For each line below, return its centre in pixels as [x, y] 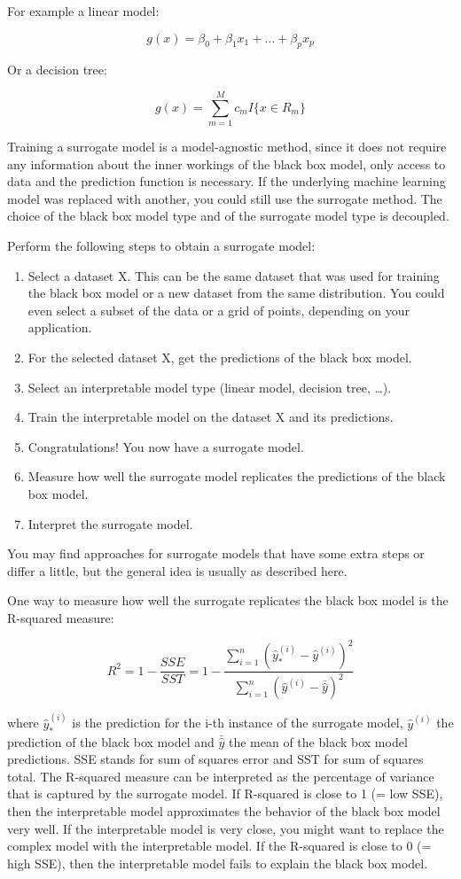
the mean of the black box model [318, 741]
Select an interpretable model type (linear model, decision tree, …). [210, 387]
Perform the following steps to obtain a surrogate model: [161, 246]
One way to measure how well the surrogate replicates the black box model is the [228, 600]
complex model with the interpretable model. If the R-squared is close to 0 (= [219, 846]
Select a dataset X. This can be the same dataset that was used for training [234, 275]
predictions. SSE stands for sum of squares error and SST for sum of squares [215, 759]
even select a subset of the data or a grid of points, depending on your [219, 310]
